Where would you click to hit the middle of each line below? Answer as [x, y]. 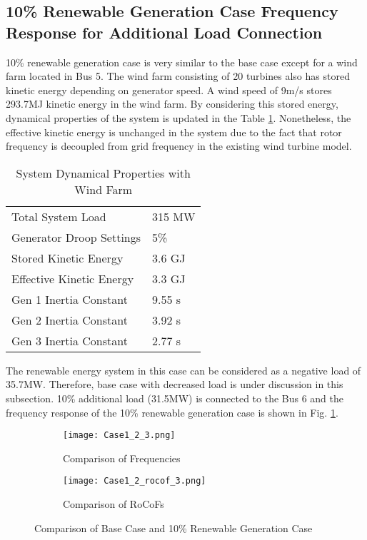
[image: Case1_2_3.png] [119, 435]
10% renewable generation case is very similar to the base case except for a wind [182, 62]
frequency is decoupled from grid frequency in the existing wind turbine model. [179, 146]
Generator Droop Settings [76, 237]
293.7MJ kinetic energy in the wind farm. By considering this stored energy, [172, 104]
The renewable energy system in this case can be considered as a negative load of [183, 370]
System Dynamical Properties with [103, 173]
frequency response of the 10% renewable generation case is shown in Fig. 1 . [172, 412]
